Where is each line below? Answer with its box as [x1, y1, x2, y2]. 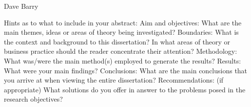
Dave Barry [4, 1, 39, 11]
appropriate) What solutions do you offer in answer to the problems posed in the [4, 84, 246, 94]
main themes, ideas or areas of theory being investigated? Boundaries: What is [4, 27, 239, 37]
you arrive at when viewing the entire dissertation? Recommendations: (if [4, 75, 224, 85]
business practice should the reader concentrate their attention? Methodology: [4, 46, 237, 56]
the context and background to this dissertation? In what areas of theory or [4, 36, 231, 46]
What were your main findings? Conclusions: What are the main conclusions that [4, 65, 248, 75]
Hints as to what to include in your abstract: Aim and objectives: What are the [4, 17, 242, 27]
